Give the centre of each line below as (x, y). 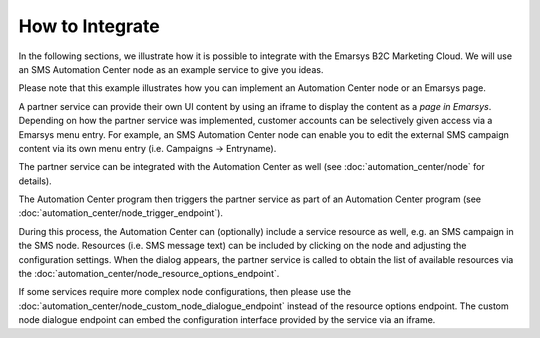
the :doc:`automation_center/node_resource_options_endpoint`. (149, 274)
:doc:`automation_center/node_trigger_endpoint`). (121, 213)
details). (35, 181)
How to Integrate (89, 26)
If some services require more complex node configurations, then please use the (185, 292)
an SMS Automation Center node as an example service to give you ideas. (171, 69)
